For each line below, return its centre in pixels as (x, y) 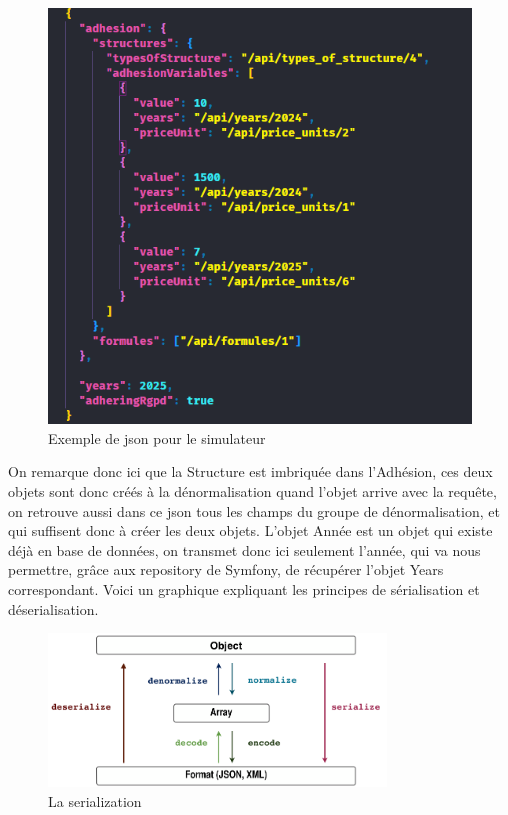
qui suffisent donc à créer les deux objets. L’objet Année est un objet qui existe (250, 530)
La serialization (95, 800)
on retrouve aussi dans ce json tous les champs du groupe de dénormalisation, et (254, 510)
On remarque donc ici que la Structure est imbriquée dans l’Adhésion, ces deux (250, 471)
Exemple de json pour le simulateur (157, 437)
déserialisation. (53, 608)
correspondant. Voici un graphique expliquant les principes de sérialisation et (244, 588)
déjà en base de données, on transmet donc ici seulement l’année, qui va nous (244, 549)
